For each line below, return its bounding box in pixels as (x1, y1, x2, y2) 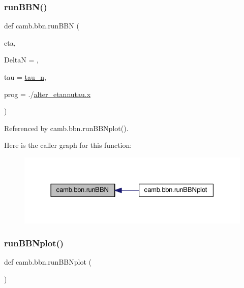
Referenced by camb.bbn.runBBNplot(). (4, 122, 129, 133)
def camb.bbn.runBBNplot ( (4, 257, 91, 267)
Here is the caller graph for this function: (4, 140, 132, 150)
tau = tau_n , (4, 72, 46, 82)
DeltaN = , (4, 54, 39, 65)
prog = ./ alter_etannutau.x (4, 88, 91, 99)
